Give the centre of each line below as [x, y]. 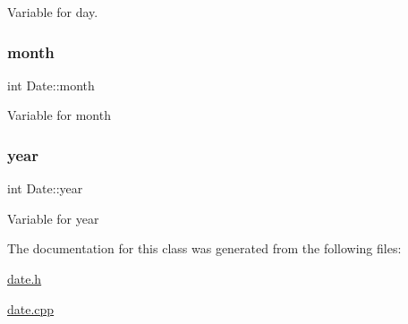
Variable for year [53, 218]
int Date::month [51, 85]
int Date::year [45, 188]
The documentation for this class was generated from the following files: [204, 248]
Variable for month [59, 115]
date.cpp [31, 308]
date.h [25, 278]
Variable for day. [53, 12]
